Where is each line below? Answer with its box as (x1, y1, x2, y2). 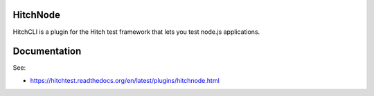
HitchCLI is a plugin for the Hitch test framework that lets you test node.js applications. (12, 28, 260, 36)
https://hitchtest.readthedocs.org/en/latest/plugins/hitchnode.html (30, 76, 220, 84)
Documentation (12, 46, 82, 57)
